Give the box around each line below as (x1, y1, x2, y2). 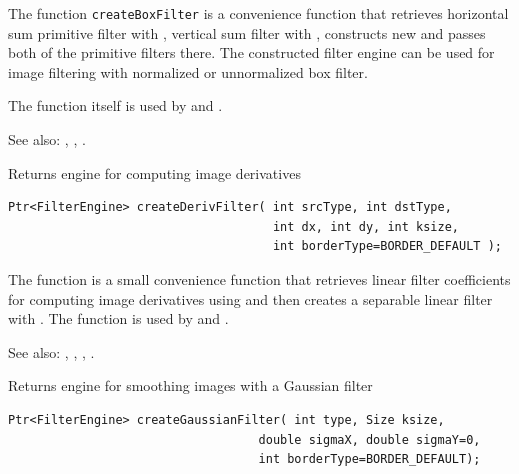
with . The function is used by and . (8, 308, 229, 329)
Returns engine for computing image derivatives (8, 162, 301, 183)
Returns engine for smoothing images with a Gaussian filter (8, 375, 373, 396)
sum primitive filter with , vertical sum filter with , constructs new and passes (8, 22, 486, 43)
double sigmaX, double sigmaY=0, (258, 432, 481, 447)
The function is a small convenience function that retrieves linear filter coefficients (8, 269, 511, 289)
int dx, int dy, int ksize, (272, 219, 460, 234)
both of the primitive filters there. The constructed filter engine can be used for (8, 42, 495, 63)
